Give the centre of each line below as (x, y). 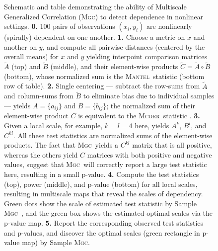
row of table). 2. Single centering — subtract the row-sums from (102, 86)
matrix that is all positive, (172, 145)
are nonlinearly (169, 26)
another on (21, 46)
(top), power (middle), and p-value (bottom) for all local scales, (101, 184)
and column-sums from (39, 96)
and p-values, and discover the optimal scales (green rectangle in (102, 232)
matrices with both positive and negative (149, 154)
